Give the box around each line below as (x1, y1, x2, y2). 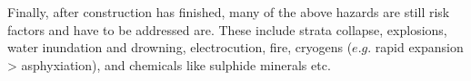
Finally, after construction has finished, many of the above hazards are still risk (7, 3, 450, 21)
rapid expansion (375, 38, 464, 57)
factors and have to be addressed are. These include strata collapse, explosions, (7, 20, 447, 39)
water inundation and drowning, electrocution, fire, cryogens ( (7, 38, 353, 57)
